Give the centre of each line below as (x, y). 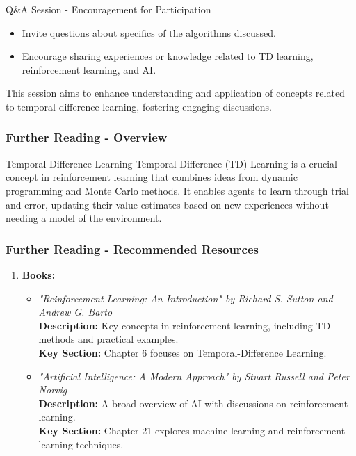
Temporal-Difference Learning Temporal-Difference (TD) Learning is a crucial (171, 163)
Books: (39, 274)
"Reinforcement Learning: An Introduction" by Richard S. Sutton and (186, 298)
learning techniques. (81, 444)
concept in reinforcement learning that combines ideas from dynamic (152, 177)
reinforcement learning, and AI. (89, 69)
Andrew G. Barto (75, 312)
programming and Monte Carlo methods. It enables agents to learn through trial (177, 190)
